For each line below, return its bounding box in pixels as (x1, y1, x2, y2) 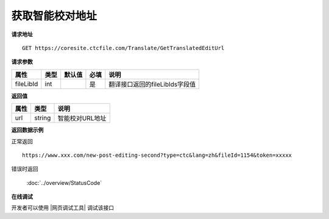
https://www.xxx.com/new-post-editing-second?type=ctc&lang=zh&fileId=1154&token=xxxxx (22, 151, 292, 159)
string (34, 113, 51, 122)
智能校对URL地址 (57, 114, 107, 123)
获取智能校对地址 (11, 9, 97, 23)
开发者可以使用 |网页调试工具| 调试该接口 (11, 204, 115, 212)
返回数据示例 (11, 126, 44, 134)
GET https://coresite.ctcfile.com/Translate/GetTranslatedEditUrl (22, 45, 225, 51)
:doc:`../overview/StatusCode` (26, 179, 102, 186)
